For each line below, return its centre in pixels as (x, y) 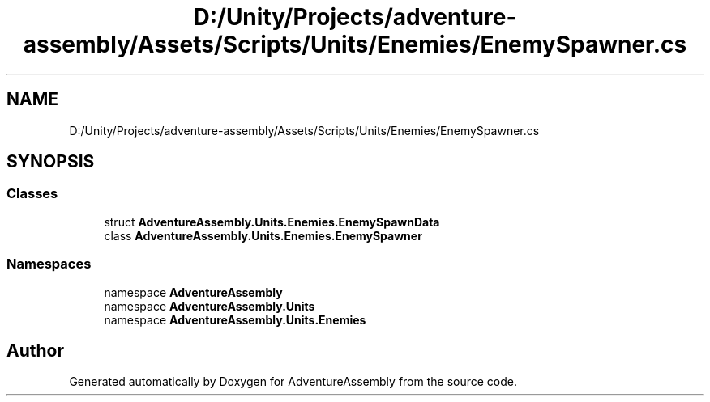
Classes (32, 194)
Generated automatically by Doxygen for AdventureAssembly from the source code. (293, 382)
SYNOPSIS (51, 162)
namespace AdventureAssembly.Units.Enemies (235, 319)
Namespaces (49, 264)
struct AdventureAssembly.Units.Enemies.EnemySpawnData (272, 222)
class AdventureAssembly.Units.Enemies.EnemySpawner (263, 235)
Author (35, 350)
